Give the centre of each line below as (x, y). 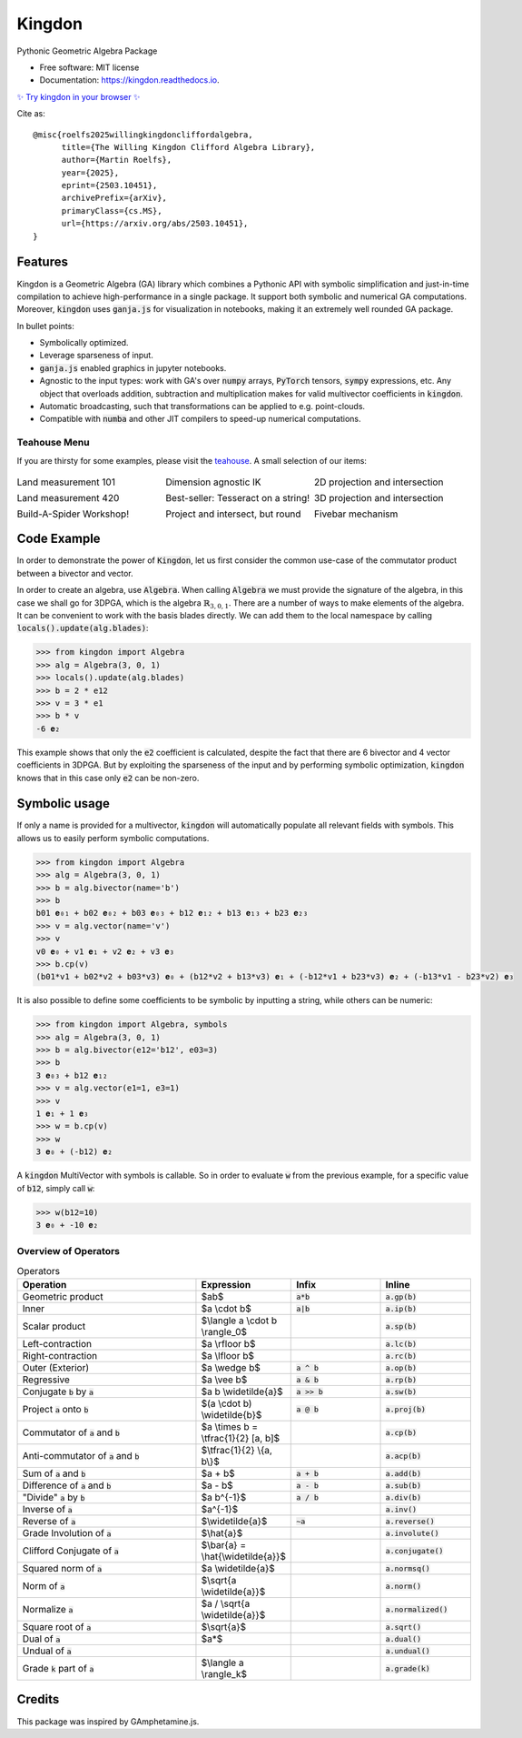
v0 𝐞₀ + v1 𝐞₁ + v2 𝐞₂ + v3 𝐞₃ (105, 951)
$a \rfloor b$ (228, 1344)
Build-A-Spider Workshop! (73, 514)
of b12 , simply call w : (56, 1188)
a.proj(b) (406, 1409)
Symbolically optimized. (84, 343)
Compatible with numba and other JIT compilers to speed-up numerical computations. (201, 419)
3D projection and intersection (379, 497)
